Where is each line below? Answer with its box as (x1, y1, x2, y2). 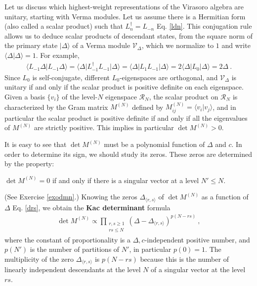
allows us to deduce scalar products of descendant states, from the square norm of (4, 30, 253, 41)
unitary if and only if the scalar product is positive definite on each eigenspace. (4, 82, 244, 92)
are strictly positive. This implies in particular (34, 122, 174, 133)
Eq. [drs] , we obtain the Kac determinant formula (12, 202, 171, 212)
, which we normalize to (141, 40, 214, 50)
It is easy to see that (4, 139, 67, 149)
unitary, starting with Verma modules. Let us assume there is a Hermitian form (4, 11, 246, 21)
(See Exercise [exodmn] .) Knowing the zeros (4, 191, 137, 202)
